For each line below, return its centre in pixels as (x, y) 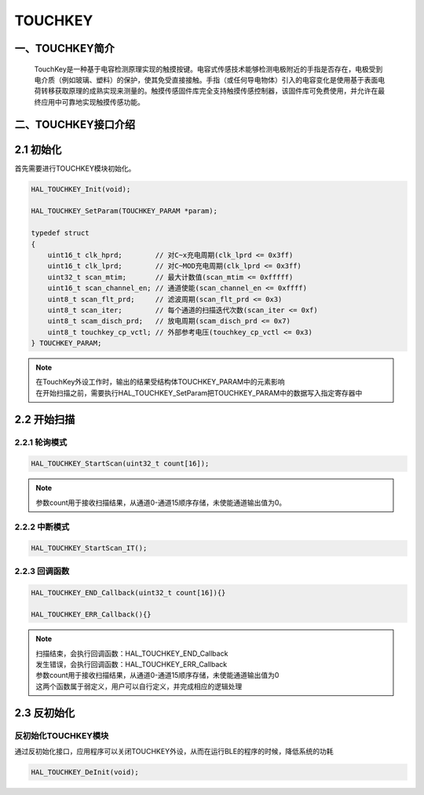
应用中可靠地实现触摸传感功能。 (92, 101)
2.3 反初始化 (45, 713)
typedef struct (60, 233)
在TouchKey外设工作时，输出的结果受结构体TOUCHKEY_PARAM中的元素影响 (160, 382)
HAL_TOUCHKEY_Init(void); (81, 189)
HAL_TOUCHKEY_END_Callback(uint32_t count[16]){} (128, 593)
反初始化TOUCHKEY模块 (62, 735)
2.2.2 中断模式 (42, 527)
